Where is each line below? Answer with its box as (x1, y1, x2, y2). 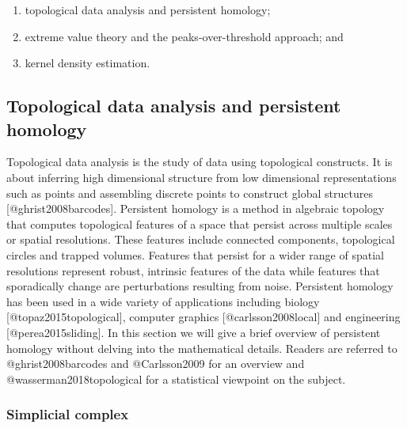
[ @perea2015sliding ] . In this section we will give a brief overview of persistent (6, 324, 381, 340)
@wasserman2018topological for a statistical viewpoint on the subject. (6, 370, 346, 387)
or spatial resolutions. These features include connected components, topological (6, 231, 395, 248)
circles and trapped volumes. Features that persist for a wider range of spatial (6, 246, 384, 263)
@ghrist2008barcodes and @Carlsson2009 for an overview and (6, 355, 305, 372)
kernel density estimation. (25, 55, 150, 71)
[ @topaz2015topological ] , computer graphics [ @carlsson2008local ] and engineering (6, 309, 401, 325)
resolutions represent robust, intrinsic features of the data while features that (6, 262, 380, 278)
